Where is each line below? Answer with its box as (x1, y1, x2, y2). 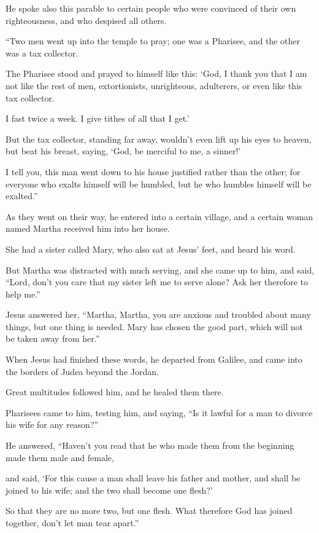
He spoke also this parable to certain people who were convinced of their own (6, 2, 296, 14)
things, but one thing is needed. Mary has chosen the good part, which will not (6, 320, 303, 333)
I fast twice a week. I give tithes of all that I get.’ (6, 112, 190, 125)
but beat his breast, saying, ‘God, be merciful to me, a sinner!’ (6, 144, 241, 157)
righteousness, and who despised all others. (6, 14, 167, 26)
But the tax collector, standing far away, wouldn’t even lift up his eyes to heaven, (6, 132, 312, 145)
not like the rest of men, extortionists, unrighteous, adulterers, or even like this (6, 79, 302, 92)
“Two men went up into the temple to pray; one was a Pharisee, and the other (6, 34, 300, 47)
